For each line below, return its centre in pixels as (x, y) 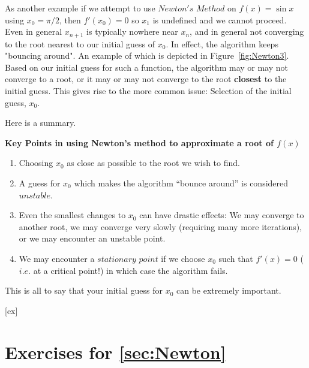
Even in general (34, 31)
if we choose (183, 258)
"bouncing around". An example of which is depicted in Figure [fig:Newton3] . (147, 55)
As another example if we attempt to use (80, 8)
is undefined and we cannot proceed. (220, 19)
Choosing (36, 163)
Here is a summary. (40, 123)
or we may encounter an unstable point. (92, 238)
